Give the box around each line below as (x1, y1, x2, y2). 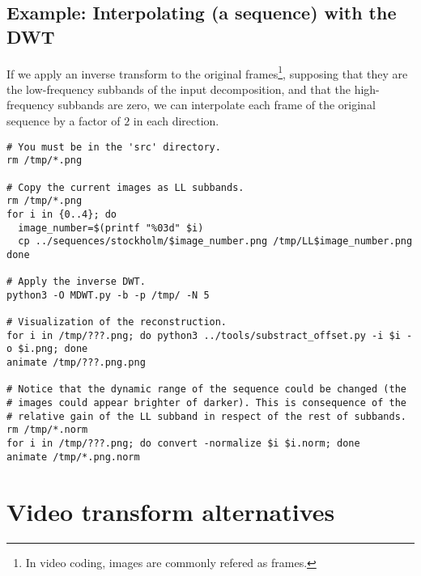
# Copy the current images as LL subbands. (6, 181, 245, 193)
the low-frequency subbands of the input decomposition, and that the (6, 80, 351, 97)
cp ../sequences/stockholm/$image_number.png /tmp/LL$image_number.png (18, 235, 413, 248)
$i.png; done (18, 343, 88, 355)
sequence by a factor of (6, 112, 121, 129)
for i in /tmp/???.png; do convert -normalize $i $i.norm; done (6, 438, 360, 450)
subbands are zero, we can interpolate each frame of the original (57, 96, 376, 113)
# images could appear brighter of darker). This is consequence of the (6, 397, 406, 409)
